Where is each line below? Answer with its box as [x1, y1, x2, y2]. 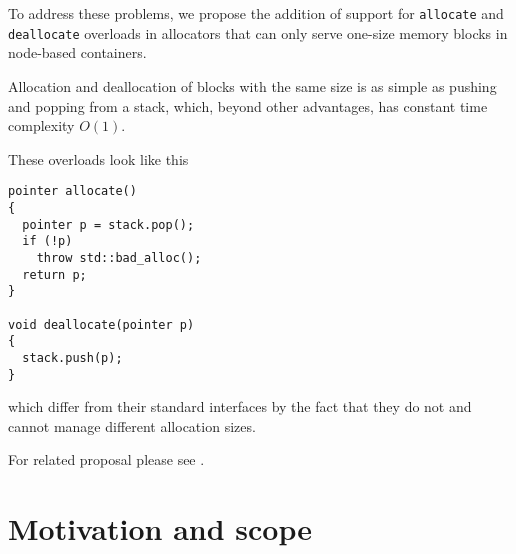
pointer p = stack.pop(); [22, 217, 195, 232]
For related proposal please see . [8, 449, 205, 470]
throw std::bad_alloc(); [36, 250, 202, 265]
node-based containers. [8, 42, 147, 63]
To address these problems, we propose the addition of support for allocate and [8, 3, 504, 23]
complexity [8, 115, 75, 136]
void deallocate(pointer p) [8, 317, 195, 332]
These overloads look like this [8, 148, 189, 169]
